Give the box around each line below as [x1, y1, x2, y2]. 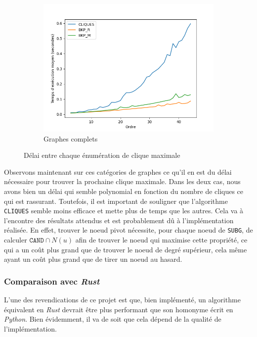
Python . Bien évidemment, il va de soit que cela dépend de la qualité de [4, 314, 221, 324]
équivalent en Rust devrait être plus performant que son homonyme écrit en [4, 304, 233, 314]
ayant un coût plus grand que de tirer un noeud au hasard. [4, 254, 182, 264]
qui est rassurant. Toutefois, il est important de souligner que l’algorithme [4, 195, 228, 206]
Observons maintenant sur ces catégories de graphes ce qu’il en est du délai [4, 166, 232, 177]
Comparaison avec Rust [4, 275, 100, 287]
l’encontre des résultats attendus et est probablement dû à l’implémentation [4, 215, 234, 225]
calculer [4, 235, 27, 245]
